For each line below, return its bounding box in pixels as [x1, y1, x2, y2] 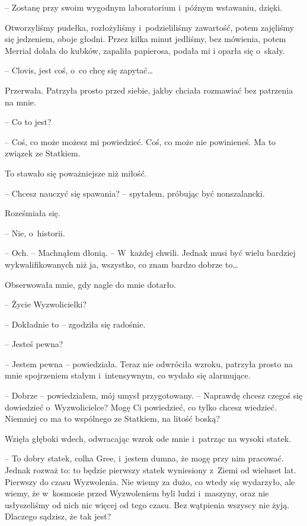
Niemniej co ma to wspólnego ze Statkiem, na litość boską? [5, 412, 220, 425]
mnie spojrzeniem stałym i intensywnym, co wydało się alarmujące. [5, 369, 251, 381]
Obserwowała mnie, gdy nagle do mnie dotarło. [5, 278, 176, 290]
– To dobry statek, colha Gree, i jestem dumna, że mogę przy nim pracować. [5, 452, 284, 464]
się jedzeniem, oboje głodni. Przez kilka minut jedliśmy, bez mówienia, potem [5, 33, 286, 45]
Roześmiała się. [5, 207, 60, 219]
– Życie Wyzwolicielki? [5, 298, 87, 310]
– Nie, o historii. [5, 226, 65, 239]
